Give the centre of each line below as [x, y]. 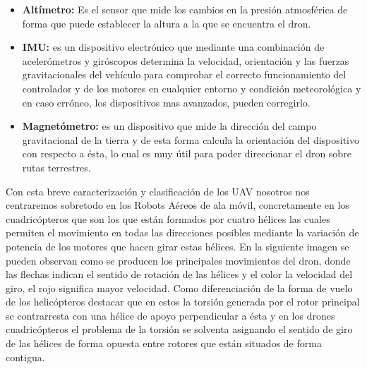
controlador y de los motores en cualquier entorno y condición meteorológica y [192, 88]
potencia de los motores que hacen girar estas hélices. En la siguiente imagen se [178, 246]
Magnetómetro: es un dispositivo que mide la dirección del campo [169, 126]
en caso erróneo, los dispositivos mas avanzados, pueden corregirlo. [166, 102]
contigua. [25, 357]
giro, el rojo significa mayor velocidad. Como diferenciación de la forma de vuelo [179, 288]
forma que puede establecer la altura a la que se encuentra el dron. [167, 23]
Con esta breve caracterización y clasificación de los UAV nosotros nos [158, 191]
